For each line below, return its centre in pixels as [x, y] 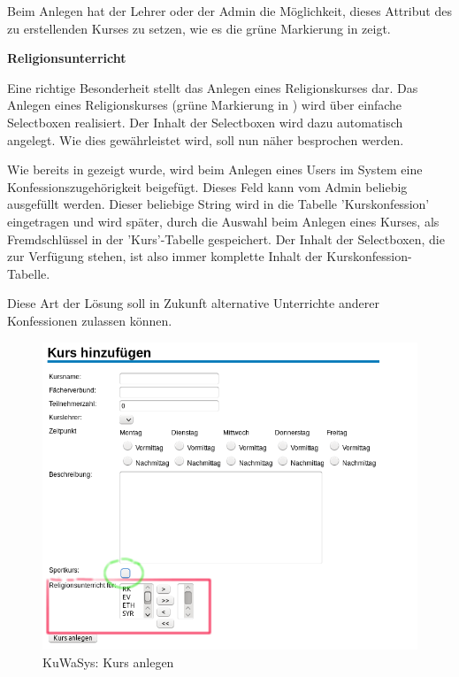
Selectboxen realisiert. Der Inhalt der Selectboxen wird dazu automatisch [205, 122]
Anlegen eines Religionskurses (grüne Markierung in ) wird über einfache [205, 105]
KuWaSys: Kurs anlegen [108, 662]
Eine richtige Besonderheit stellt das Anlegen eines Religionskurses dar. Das [213, 87]
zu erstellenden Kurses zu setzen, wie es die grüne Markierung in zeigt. [199, 28]
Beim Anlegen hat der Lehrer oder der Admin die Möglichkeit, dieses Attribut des [229, 11]
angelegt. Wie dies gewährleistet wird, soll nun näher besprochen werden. [206, 139]
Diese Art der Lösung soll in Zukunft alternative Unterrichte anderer [193, 303]
